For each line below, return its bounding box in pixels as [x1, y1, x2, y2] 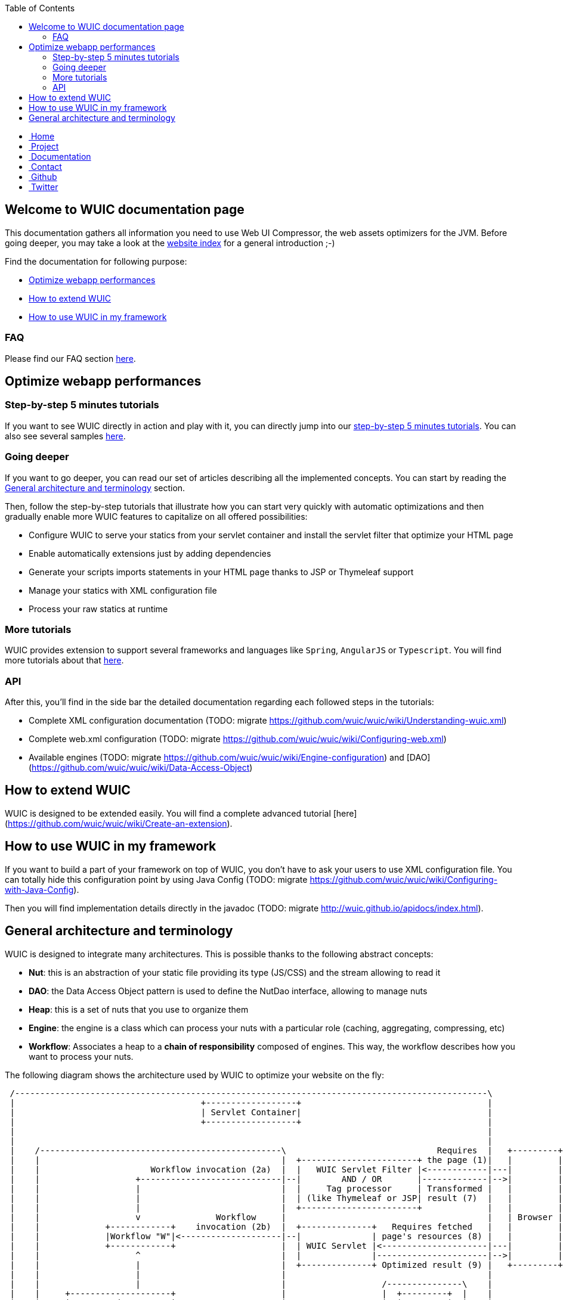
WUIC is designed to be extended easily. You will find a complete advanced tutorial [5, 808, 331, 818]
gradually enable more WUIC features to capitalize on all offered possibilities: [5, 511, 308, 522]
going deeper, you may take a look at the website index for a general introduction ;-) [5, 237, 335, 248]
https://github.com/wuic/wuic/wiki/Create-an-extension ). [8, 818, 233, 829]
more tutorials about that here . [5, 655, 124, 666]
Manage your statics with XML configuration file [29, 585, 217, 595]
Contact [30, 162, 62, 172]
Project [30, 141, 59, 151]
